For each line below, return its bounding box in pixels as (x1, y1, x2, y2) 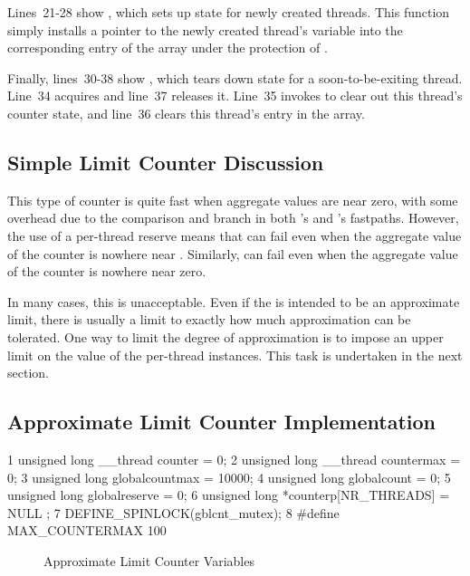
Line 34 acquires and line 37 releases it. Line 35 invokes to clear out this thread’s (7, 86, 463, 105)
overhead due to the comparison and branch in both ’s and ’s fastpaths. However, (7, 208, 459, 227)
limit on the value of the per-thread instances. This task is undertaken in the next (7, 345, 463, 364)
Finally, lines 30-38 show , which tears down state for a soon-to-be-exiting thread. (7, 68, 463, 87)
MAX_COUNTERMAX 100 (7, 521, 167, 540)
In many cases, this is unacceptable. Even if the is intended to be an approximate (7, 292, 460, 311)
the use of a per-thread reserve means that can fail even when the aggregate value (7, 226, 462, 245)
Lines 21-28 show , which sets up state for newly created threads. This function (7, 3, 450, 21)
